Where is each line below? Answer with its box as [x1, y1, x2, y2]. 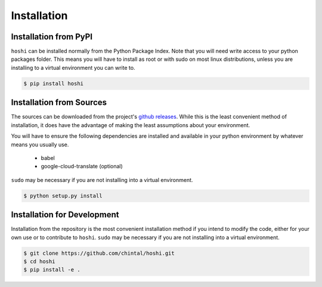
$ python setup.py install [23, 192, 103, 199]
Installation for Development [11, 209, 119, 220]
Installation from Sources [11, 97, 107, 107]
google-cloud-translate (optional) [41, 163, 123, 170]
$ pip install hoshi [23, 80, 83, 87]
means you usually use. [11, 141, 69, 148]
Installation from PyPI [11, 32, 92, 42]
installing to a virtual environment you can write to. [11, 64, 135, 71]
